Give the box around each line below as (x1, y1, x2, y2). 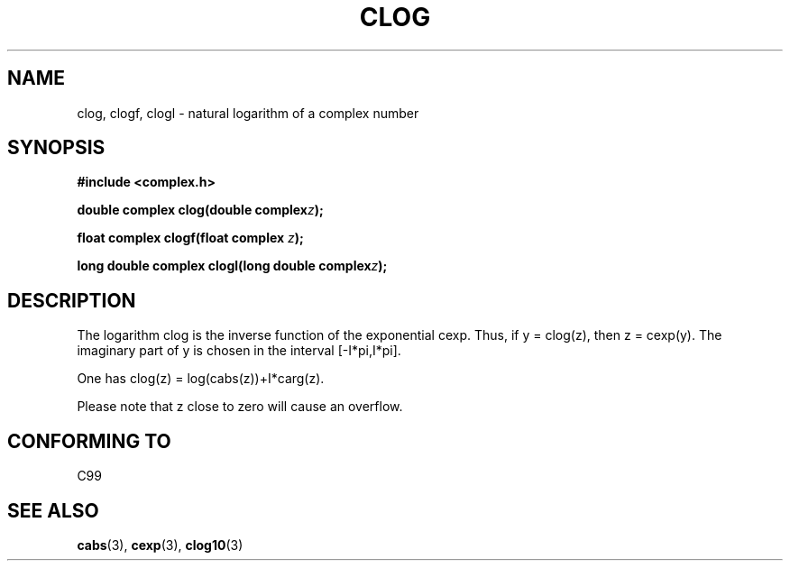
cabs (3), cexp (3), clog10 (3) (77, 536, 243, 553)
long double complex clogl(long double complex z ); (77, 258, 388, 274)
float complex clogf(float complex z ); (77, 230, 304, 246)
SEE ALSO (7, 499, 99, 522)
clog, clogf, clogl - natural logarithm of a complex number (77, 105, 419, 121)
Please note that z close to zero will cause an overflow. (77, 399, 403, 415)
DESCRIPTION (7, 289, 136, 312)
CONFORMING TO (7, 429, 171, 453)
